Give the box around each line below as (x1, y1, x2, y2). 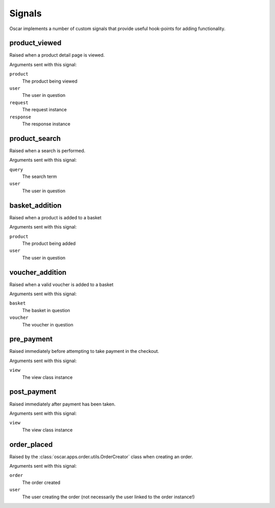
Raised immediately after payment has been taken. (9, 401, 116, 407)
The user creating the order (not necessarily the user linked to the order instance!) (22, 494, 195, 500)
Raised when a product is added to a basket (9, 214, 102, 220)
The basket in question (22, 307, 71, 313)
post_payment (9, 388, 57, 396)
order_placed (9, 440, 53, 449)
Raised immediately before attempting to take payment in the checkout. (9, 348, 159, 354)
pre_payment (9, 335, 53, 344)
